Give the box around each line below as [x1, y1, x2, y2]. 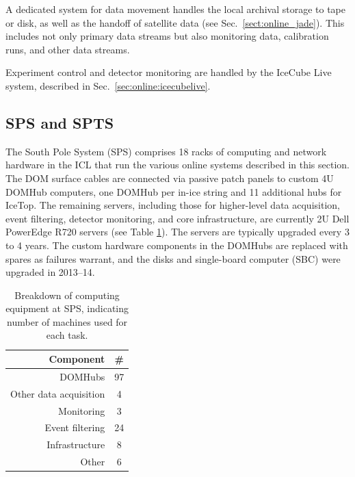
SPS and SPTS [5, 112, 114, 133]
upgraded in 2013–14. [5, 265, 95, 279]
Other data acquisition [10, 386, 105, 400]
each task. [46, 328, 88, 342]
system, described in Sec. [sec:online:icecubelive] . [5, 78, 211, 92]
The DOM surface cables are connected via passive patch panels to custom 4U [5, 170, 334, 185]
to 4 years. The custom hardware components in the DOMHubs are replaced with [5, 237, 348, 252]
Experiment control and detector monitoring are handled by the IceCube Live [5, 65, 332, 79]
